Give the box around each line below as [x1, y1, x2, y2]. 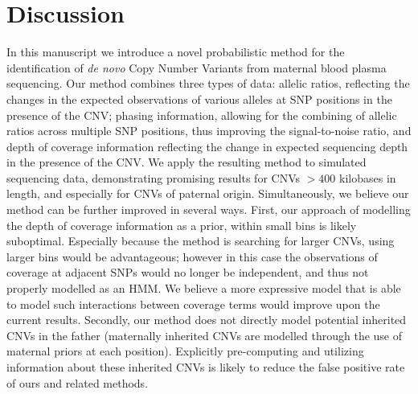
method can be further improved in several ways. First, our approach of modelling [6, 201, 411, 218]
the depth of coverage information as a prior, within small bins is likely [6, 216, 357, 233]
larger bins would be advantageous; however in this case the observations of [6, 248, 378, 265]
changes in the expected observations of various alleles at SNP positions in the [6, 90, 392, 107]
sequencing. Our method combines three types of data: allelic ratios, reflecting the [6, 75, 410, 92]
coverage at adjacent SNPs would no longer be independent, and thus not [6, 264, 369, 281]
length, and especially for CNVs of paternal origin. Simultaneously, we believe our [6, 185, 409, 202]
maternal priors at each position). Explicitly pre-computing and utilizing [6, 343, 364, 359]
